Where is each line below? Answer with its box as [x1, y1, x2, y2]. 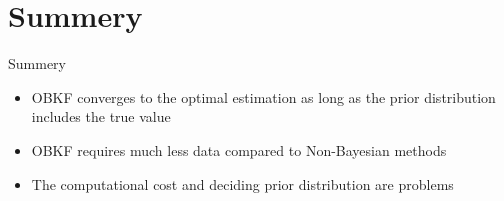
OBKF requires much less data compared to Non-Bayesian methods [31, 139, 447, 160]
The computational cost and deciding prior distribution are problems [31, 173, 454, 194]
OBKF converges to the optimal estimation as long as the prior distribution [31, 86, 496, 107]
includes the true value [31, 106, 171, 127]
